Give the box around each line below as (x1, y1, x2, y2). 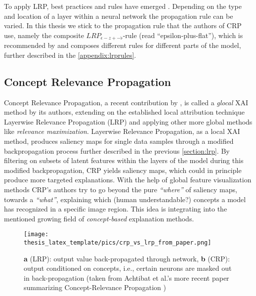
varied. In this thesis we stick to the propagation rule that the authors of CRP (4, 20, 242, 31)
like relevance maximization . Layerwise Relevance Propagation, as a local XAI (4, 126, 240, 136)
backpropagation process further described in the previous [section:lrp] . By (4, 145, 230, 156)
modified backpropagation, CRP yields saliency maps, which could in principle (4, 165, 242, 175)
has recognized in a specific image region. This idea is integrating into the (4, 204, 227, 214)
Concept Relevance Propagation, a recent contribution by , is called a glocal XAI (4, 97, 248, 107)
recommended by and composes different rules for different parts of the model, (4, 40, 241, 50)
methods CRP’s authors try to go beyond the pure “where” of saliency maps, (4, 184, 237, 194)
